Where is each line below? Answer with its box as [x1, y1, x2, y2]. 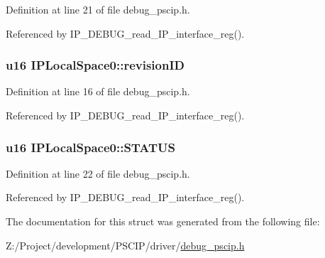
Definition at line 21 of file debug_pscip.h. [6, 2, 190, 16]
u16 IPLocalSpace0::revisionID [6, 56, 184, 74]
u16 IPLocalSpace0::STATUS [6, 138, 176, 156]
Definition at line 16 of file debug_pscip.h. [6, 84, 190, 99]
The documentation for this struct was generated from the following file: [6, 214, 320, 228]
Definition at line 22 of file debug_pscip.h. [6, 166, 190, 181]
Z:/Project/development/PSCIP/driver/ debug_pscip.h [6, 237, 245, 252]
